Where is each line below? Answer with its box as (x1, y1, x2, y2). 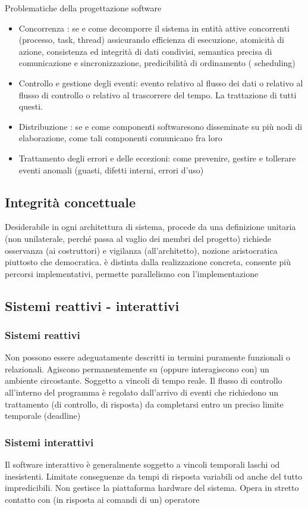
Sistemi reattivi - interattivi (5, 296, 180, 315)
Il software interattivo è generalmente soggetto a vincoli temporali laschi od (5, 458, 280, 471)
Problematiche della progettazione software (5, 2, 162, 14)
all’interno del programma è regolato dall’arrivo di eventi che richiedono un (5, 386, 278, 399)
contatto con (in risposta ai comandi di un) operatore (5, 493, 200, 505)
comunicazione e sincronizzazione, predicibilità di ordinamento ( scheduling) (18, 57, 296, 69)
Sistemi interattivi (5, 434, 94, 449)
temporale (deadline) (5, 409, 81, 422)
